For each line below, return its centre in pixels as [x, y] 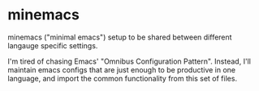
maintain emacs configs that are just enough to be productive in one [122, 69]
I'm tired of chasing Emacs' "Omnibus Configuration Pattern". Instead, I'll [129, 61]
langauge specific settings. [53, 45]
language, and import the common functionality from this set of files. [122, 78]
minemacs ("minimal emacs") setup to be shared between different [120, 37]
